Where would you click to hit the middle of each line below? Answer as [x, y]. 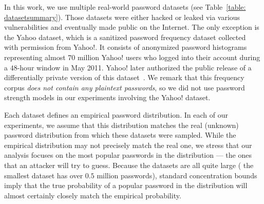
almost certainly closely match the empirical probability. [93, 195]
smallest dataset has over [44, 175]
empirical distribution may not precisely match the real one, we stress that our [128, 145]
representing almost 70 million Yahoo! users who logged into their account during [132, 57]
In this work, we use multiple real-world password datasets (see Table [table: [125, 7]
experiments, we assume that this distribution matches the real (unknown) [121, 125]
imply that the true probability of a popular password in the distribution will [126, 185]
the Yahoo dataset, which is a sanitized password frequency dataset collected [125, 37]
